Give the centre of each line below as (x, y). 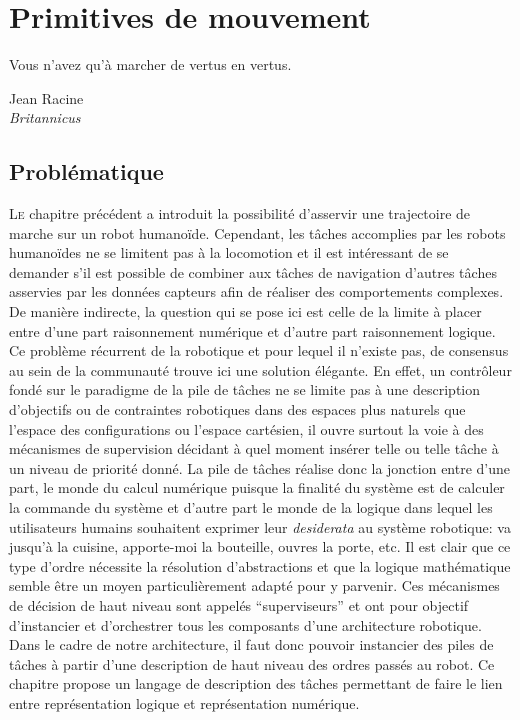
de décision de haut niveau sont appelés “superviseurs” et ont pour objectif (239, 604)
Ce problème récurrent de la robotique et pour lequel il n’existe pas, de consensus (259, 350)
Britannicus (45, 117)
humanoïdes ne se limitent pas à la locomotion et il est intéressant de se (229, 252)
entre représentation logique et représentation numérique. (184, 702)
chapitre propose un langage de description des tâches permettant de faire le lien (256, 683)
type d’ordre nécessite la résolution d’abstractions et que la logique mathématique (260, 565)
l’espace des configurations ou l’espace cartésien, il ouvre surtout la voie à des (246, 428)
